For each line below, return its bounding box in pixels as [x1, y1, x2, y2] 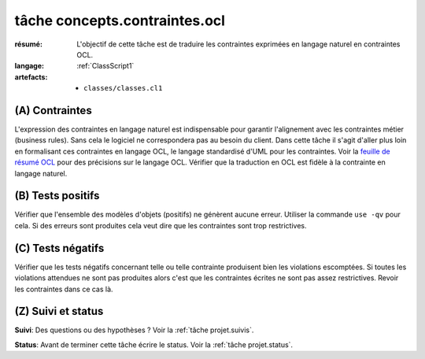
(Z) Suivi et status [14, 305, 104, 318]
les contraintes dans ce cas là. [14, 284, 113, 294]
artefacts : [14, 72, 48, 82]
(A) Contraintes [14, 103, 92, 117]
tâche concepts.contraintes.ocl [14, 12, 226, 29]
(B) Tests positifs [14, 189, 100, 202]
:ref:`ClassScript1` [76, 61, 135, 71]
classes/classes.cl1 [83, 83, 163, 93]
